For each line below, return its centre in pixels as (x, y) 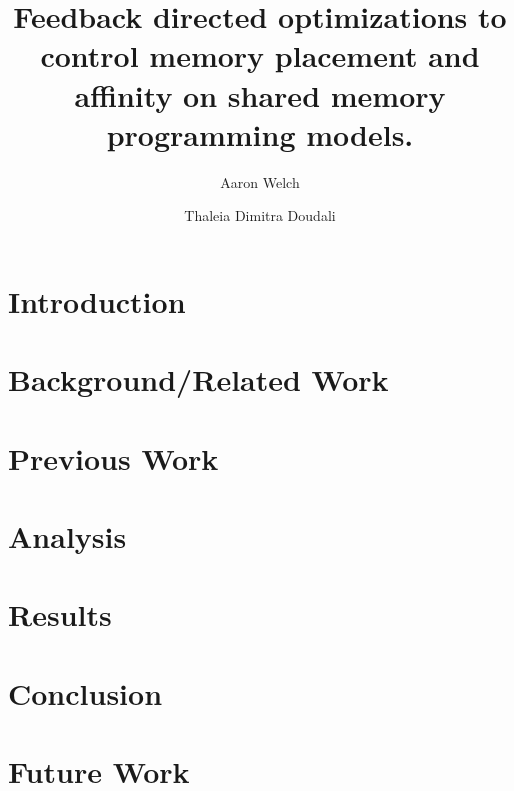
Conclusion (85, 692)
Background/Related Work (198, 379)
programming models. (260, 133)
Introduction (97, 300)
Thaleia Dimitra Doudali (260, 215)
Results (60, 614)
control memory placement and (260, 55)
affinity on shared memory (260, 94)
